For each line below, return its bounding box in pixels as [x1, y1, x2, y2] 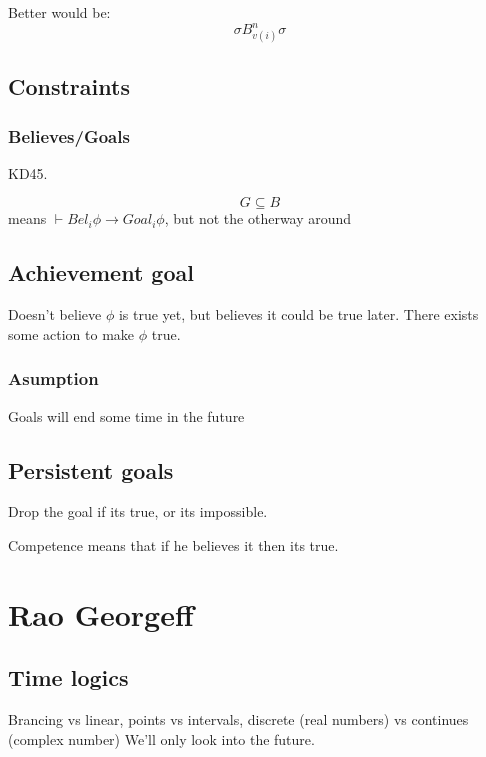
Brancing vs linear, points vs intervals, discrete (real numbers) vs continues [8, 709, 469, 730]
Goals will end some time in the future [8, 405, 245, 426]
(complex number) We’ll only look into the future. [8, 728, 315, 749]
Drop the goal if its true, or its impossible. [8, 501, 268, 522]
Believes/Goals [8, 123, 130, 148]
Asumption [8, 366, 99, 391]
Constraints [8, 71, 130, 102]
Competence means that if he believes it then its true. [8, 535, 339, 556]
